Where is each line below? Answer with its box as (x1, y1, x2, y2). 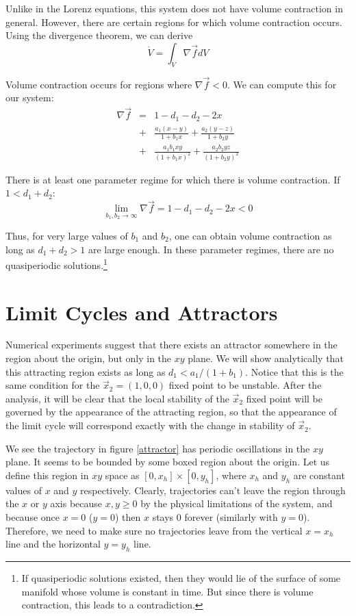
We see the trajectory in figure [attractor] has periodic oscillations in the (5, 441, 310, 455)
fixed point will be (246, 391, 322, 405)
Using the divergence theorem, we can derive (5, 28, 193, 42)
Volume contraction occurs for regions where (5, 77, 192, 91)
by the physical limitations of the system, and (140, 496, 333, 511)
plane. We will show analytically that (188, 351, 344, 365)
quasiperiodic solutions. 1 (5, 256, 107, 272)
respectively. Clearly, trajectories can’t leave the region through (80, 483, 346, 497)
